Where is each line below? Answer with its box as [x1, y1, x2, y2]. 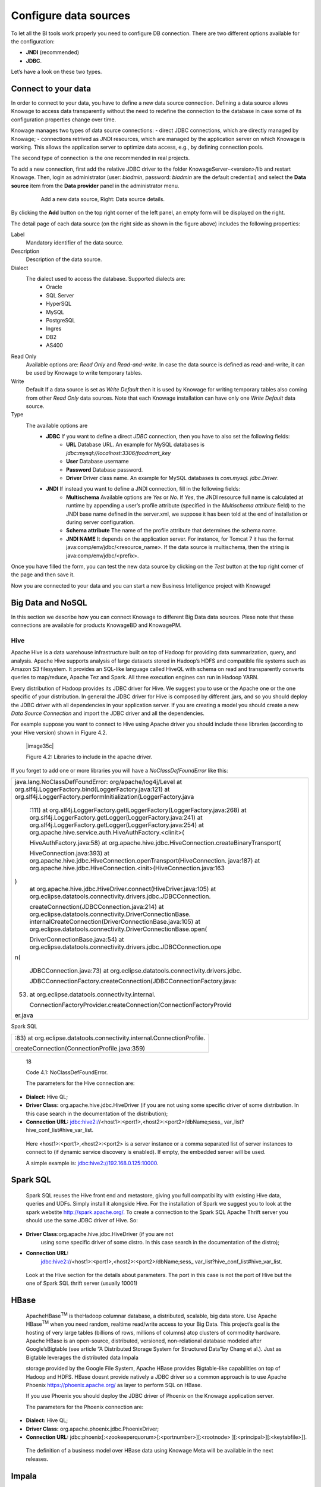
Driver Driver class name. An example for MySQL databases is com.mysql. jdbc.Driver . [66, 475, 279, 482]
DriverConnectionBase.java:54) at [29, 936, 124, 944]
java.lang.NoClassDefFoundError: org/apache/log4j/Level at [14, 778, 182, 786]
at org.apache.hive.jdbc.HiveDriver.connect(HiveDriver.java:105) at [29, 885, 216, 893]
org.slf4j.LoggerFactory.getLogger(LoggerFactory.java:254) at [29, 821, 204, 829]
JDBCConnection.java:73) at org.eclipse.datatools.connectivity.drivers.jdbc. [29, 967, 242, 975]
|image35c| [26, 742, 54, 749]
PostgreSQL [46, 317, 75, 324]
